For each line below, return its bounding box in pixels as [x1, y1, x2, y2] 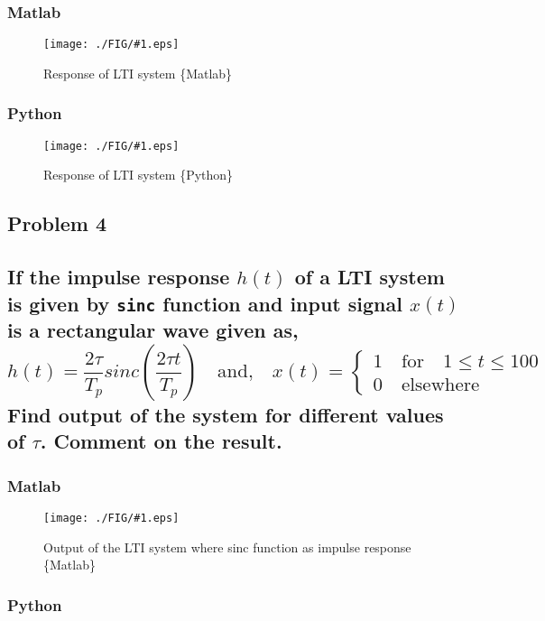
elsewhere [401, 375, 480, 394]
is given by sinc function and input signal [7, 289, 402, 317]
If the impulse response [7, 263, 230, 291]
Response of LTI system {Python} [43, 165, 234, 184]
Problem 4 [7, 209, 106, 237]
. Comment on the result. [40, 427, 282, 455]
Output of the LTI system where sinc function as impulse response [43, 537, 411, 556]
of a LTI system [294, 263, 445, 291]
